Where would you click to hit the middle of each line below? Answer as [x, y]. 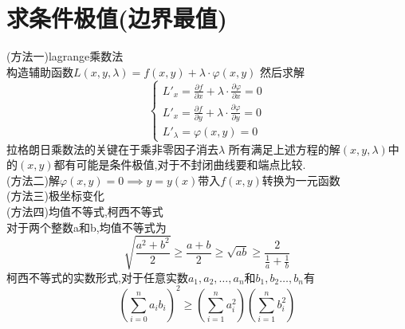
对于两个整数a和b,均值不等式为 [87, 227]
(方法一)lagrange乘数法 [65, 56]
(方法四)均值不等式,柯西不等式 [85, 211]
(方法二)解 [33, 180]
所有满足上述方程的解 [284, 149]
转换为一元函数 [301, 180]
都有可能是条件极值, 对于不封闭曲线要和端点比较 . [180, 164]
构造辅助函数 [40, 71]
